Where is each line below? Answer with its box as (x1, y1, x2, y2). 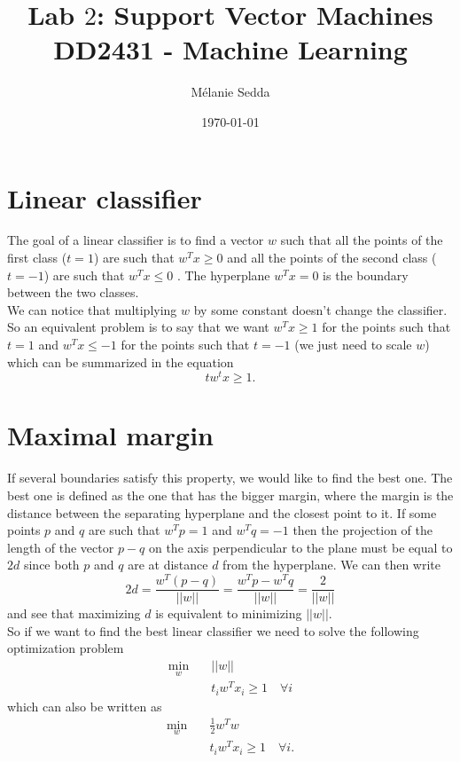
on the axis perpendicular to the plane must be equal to (148, 538, 453, 556)
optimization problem (7, 639, 124, 657)
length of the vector (7, 538, 114, 556)
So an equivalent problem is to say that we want (7, 318, 269, 336)
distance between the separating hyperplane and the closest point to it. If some (7, 503, 437, 522)
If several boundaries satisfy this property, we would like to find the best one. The (7, 468, 453, 487)
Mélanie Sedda (191, 82, 270, 101)
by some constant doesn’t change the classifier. (193, 300, 448, 318)
